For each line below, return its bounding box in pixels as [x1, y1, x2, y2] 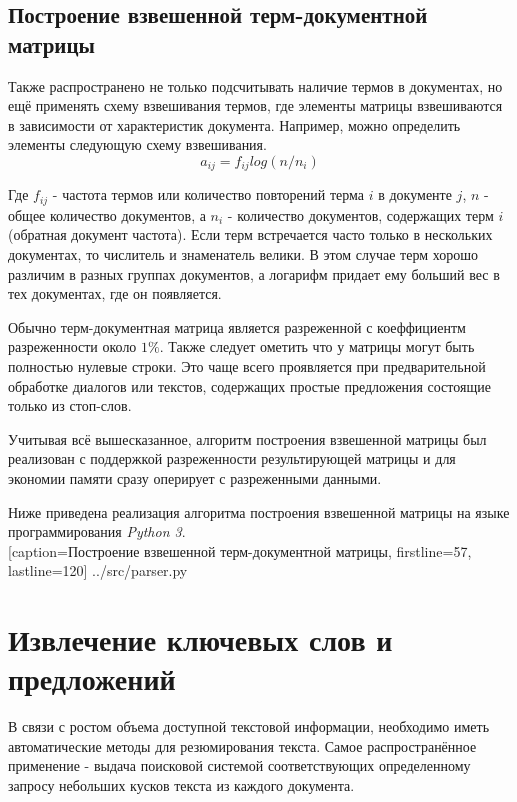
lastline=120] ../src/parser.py [8, 560, 188, 581]
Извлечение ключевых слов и [8, 619, 393, 660]
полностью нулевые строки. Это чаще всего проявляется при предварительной [8, 356, 486, 377]
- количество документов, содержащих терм [227, 204, 494, 225]
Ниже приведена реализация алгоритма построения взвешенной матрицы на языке [8, 501, 510, 522]
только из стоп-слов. [8, 395, 132, 416]
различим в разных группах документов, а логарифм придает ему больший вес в [8, 263, 500, 284]
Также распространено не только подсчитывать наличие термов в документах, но [8, 75, 503, 96]
